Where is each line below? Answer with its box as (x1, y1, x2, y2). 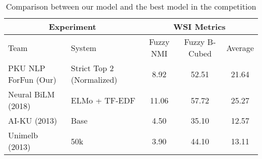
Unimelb (8, 129, 38, 141)
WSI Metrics (173, 21, 226, 32)
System (71, 41, 97, 54)
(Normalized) (71, 74, 117, 85)
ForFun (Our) (8, 74, 56, 85)
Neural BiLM (8, 88, 55, 100)
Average (226, 41, 254, 54)
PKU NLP (8, 62, 45, 74)
